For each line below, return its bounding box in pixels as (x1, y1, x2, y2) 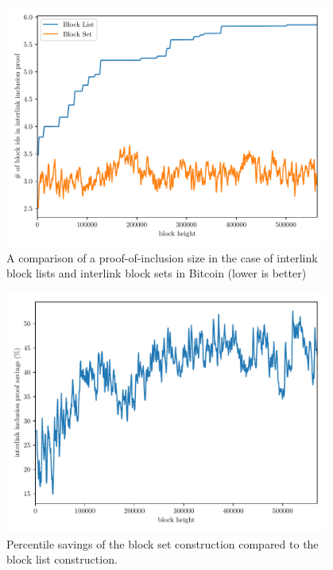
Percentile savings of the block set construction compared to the (6, 535, 319, 552)
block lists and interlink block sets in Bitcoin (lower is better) (6, 265, 307, 281)
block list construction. (6, 551, 118, 568)
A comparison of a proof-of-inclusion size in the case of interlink (6, 249, 318, 266)
